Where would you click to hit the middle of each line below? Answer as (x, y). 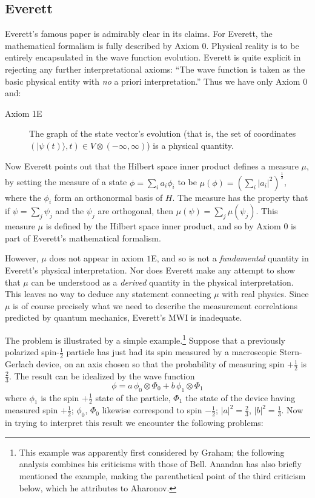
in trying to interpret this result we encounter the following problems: (134, 423)
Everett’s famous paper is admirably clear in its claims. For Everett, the (139, 34)
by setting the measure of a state (66, 182)
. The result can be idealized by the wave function (102, 375)
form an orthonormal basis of (108, 197)
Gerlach (19, 364)
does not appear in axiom (97, 258)
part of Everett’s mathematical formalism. (83, 238)
